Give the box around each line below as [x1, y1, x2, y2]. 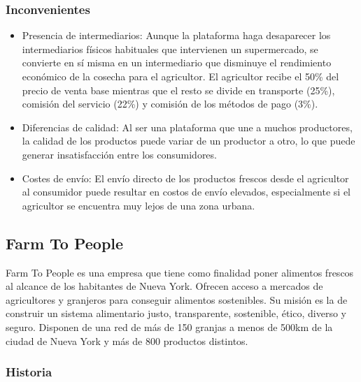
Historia [6, 363, 52, 381]
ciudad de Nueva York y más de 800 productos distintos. [6, 333, 248, 348]
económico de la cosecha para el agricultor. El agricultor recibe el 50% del [22, 69, 339, 83]
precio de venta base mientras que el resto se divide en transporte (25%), [22, 82, 335, 97]
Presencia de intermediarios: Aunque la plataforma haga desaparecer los [22, 28, 331, 43]
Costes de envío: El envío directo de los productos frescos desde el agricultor [22, 170, 349, 185]
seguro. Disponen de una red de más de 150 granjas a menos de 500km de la [6, 319, 333, 334]
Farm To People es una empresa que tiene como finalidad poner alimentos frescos [6, 265, 354, 279]
